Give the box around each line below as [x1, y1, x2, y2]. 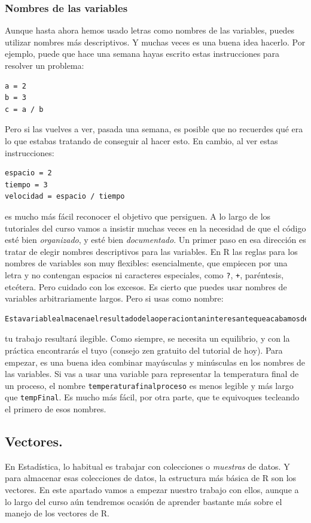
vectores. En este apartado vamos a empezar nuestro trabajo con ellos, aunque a [5, 484, 299, 496]
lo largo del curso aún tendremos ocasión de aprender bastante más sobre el [5, 495, 282, 507]
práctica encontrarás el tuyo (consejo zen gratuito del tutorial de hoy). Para [5, 343, 283, 356]
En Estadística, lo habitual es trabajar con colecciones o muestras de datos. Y [5, 460, 290, 472]
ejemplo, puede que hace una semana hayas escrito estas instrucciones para [5, 47, 280, 60]
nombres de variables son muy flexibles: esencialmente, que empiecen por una [5, 257, 288, 269]
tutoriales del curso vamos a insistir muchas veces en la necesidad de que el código [5, 221, 306, 234]
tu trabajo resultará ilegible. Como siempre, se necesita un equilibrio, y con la [5, 332, 290, 345]
